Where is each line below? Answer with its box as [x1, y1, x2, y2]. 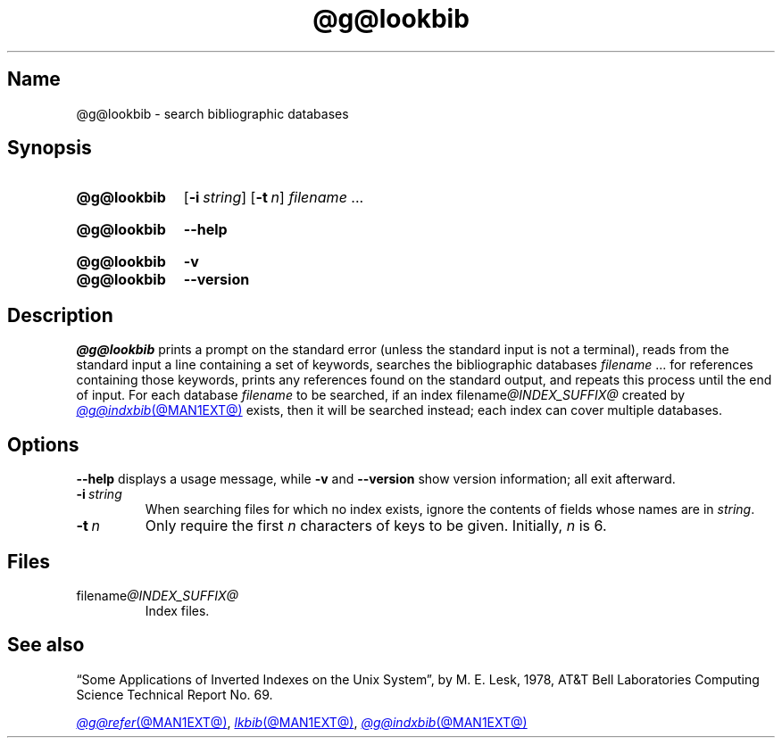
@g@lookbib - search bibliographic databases [76, 105, 349, 121]
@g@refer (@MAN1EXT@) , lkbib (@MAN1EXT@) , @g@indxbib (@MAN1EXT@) [76, 714, 528, 730]
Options [7, 433, 79, 456]
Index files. [145, 602, 210, 618]
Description [7, 303, 113, 327]
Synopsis [7, 137, 92, 160]
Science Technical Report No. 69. [76, 686, 273, 702]
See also [7, 633, 85, 657]
